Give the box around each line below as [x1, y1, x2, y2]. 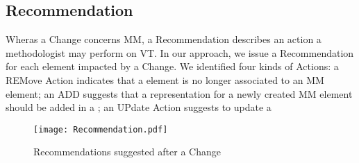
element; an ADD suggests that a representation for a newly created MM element [6, 86, 353, 101]
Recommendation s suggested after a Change [33, 144, 221, 159]
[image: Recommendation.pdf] [33, 124, 168, 135]
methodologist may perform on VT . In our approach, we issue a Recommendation [6, 45, 354, 60]
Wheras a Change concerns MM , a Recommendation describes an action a [6, 32, 322, 46]
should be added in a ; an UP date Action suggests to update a [6, 100, 272, 114]
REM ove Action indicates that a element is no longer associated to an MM [6, 72, 324, 87]
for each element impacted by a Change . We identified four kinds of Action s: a [6, 59, 339, 74]
